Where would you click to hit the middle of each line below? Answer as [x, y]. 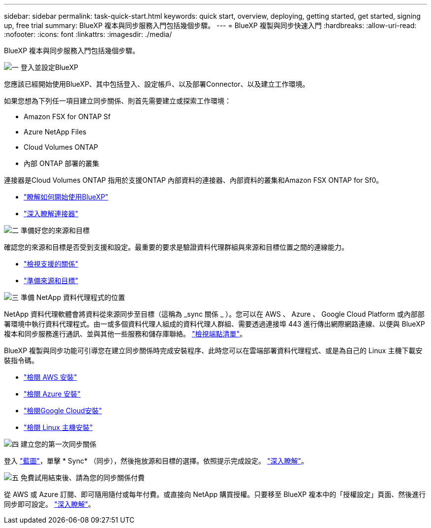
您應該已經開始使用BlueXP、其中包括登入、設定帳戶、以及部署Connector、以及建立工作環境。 [157, 84]
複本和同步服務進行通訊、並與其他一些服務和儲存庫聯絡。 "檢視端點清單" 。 [125, 334]
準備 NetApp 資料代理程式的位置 [73, 297]
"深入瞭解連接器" [51, 214]
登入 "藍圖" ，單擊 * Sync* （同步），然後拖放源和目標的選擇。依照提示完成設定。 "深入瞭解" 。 [156, 461]
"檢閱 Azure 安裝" [52, 394]
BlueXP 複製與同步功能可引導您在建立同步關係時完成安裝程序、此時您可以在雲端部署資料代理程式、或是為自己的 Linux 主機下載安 [213, 350]
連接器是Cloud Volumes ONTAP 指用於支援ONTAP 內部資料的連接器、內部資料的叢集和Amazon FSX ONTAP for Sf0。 [194, 180]
